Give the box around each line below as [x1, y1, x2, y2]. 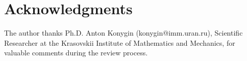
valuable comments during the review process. [4, 47, 148, 58]
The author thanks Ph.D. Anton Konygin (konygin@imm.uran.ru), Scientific [4, 27, 243, 38]
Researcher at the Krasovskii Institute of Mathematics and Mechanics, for [4, 37, 235, 48]
